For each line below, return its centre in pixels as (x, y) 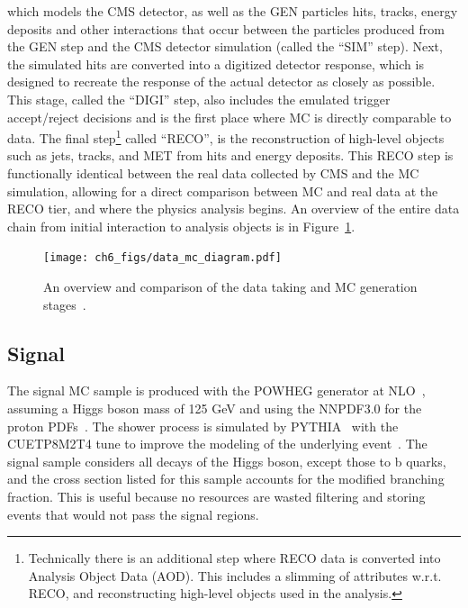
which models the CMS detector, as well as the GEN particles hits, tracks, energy (233, 11)
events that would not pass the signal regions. (133, 514)
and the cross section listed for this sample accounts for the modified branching (226, 479)
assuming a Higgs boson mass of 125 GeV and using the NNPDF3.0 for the (215, 408)
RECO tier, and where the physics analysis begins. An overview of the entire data (234, 209)
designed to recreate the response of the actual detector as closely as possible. (221, 82)
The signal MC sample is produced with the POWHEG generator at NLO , (216, 390)
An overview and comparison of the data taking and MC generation (230, 287)
